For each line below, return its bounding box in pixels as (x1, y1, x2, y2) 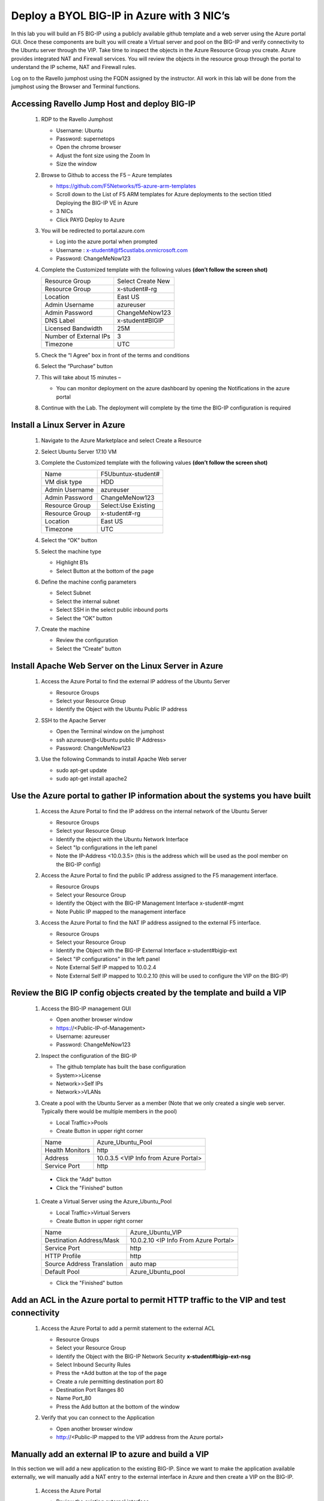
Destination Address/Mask (44, 1236, 120, 1245)
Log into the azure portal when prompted (56, 238, 158, 246)
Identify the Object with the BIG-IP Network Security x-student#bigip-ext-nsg (56, 1353, 251, 1360)
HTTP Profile (44, 1252, 81, 1260)
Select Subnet (56, 589, 91, 597)
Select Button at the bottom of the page (56, 567, 154, 575)
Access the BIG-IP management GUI (41, 1004, 131, 1012)
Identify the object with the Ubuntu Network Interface (56, 835, 188, 843)
